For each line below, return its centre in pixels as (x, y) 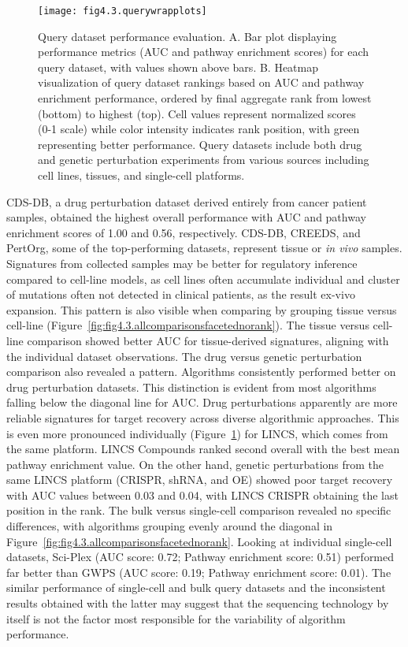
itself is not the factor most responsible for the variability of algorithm (176, 618)
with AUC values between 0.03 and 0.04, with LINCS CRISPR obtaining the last (202, 495)
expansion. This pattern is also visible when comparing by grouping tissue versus (202, 309)
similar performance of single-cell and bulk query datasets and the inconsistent (196, 588)
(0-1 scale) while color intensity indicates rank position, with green (199, 129)
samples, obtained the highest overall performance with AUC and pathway (186, 217)
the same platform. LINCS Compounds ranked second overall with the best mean (203, 449)
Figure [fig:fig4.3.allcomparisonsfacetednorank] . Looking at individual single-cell (199, 541)
